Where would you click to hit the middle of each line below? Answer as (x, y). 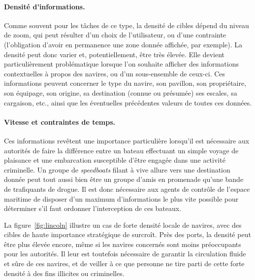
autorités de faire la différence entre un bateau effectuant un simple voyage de (121, 150)
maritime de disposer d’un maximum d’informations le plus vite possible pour (121, 198)
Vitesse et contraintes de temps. (60, 122)
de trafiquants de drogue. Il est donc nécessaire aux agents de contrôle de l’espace (127, 189)
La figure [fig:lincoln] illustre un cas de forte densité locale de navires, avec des (123, 225)
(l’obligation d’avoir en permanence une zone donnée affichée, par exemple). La (123, 44)
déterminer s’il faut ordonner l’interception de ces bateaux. (93, 208)
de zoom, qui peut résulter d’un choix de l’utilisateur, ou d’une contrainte (115, 35)
